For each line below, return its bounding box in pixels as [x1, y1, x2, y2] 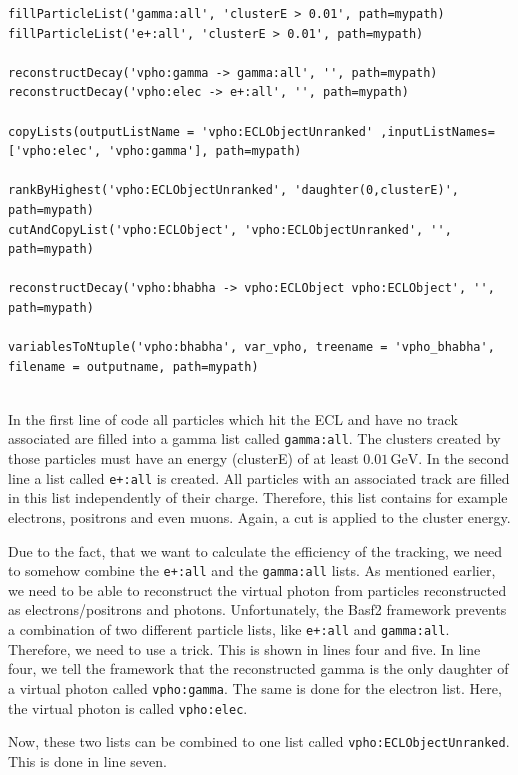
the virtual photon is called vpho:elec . [8, 697, 248, 718]
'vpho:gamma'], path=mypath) [108, 144, 302, 159]
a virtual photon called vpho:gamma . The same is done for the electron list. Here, [8, 677, 502, 698]
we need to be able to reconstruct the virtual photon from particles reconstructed [8, 579, 507, 600]
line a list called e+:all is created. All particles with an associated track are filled [8, 467, 510, 488]
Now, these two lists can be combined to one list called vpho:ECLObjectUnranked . [8, 731, 510, 752]
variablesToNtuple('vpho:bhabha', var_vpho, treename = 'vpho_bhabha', [8, 340, 495, 355]
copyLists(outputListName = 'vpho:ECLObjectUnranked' [8, 124, 374, 139]
